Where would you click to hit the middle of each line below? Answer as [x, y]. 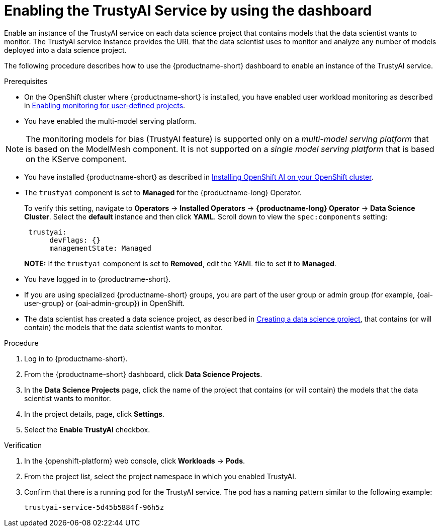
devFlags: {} [75, 240]
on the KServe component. [76, 159]
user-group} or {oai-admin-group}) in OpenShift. [105, 303]
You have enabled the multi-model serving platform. [110, 121]
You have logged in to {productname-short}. [98, 279]
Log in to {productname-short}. [76, 358]
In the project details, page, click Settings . [94, 414]
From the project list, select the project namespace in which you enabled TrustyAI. [160, 476]
